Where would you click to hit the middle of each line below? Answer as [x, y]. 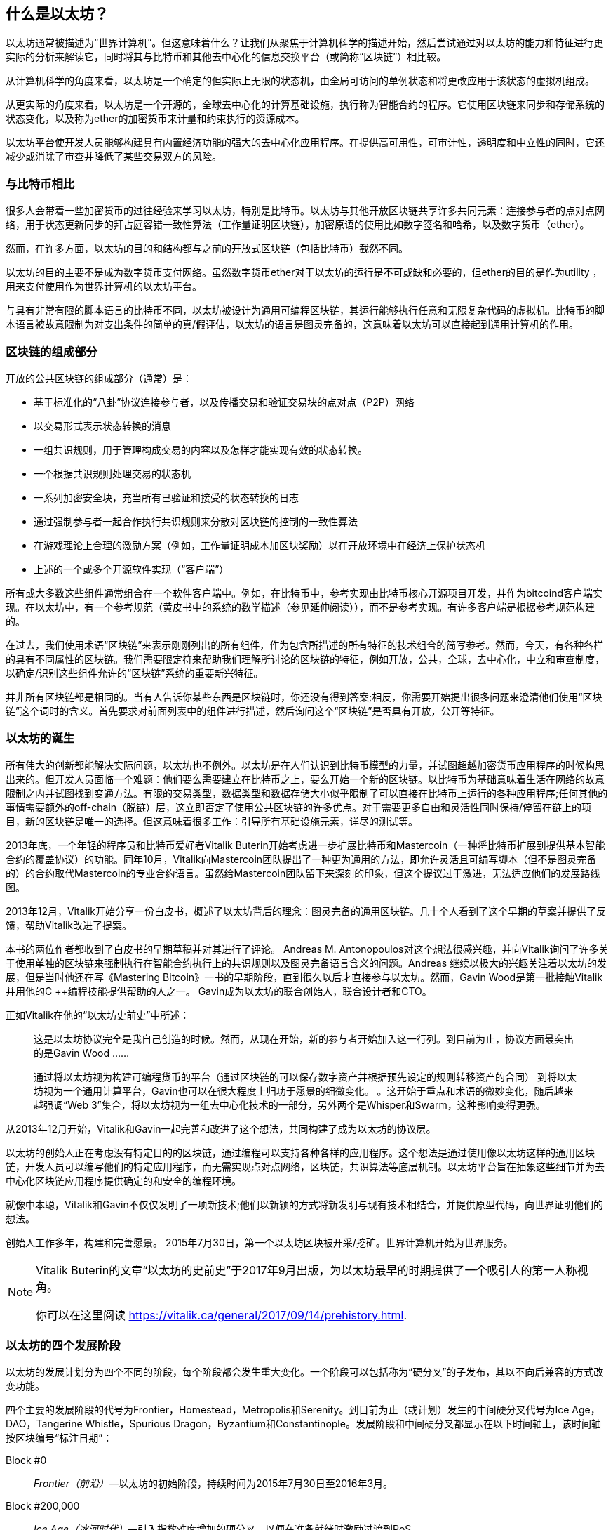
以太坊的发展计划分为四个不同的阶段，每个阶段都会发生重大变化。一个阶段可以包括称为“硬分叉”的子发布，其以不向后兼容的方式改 [305, 1372]
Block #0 [26, 1460]
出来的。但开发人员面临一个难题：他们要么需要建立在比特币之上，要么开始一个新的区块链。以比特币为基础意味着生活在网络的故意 [305, 779]
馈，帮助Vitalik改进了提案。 [69, 925]
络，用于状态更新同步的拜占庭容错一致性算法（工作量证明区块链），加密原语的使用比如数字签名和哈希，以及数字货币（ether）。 [298, 225]
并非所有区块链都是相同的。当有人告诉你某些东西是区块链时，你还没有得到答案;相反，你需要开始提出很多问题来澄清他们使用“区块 [304, 697]
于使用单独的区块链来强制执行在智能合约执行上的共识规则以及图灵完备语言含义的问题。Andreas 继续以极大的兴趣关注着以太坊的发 [306, 963]
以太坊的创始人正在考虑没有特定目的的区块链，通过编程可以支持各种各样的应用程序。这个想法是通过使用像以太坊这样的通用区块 [300, 1152]
